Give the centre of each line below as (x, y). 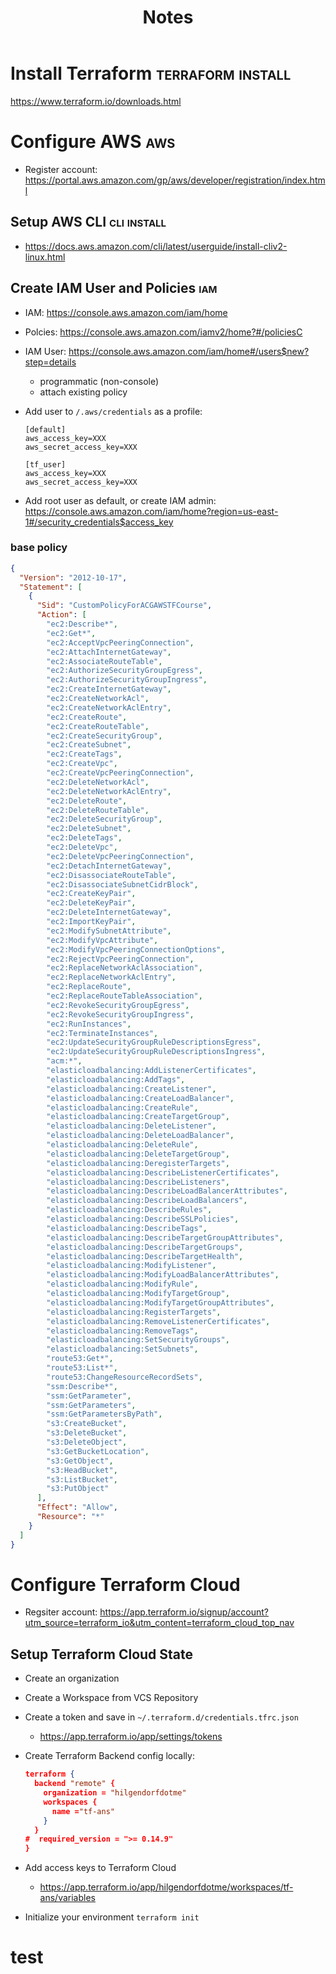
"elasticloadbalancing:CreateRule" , (122, 1107)
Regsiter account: (61, 1612)
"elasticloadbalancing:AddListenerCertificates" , (151, 1071)
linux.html (45, 257)
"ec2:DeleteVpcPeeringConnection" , (120, 856)
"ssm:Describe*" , (82, 1386)
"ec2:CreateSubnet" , (89, 745)
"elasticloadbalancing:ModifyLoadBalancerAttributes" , (163, 1275)
